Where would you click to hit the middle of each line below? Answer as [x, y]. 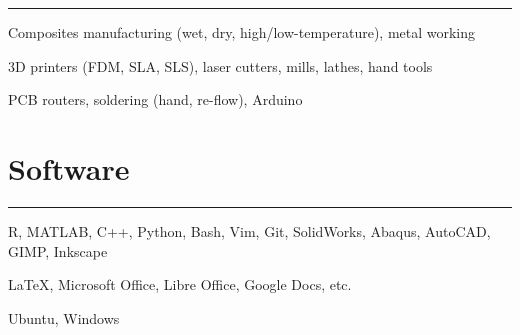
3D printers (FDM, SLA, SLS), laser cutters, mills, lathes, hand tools [220, 65]
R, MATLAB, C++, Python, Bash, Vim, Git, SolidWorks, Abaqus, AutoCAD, [249, 230]
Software [69, 167]
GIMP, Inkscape [58, 250]
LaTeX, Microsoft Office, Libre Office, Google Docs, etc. [180, 284]
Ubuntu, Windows [64, 317]
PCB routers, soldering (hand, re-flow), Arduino [155, 99]
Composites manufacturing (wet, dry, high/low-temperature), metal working [242, 32]
